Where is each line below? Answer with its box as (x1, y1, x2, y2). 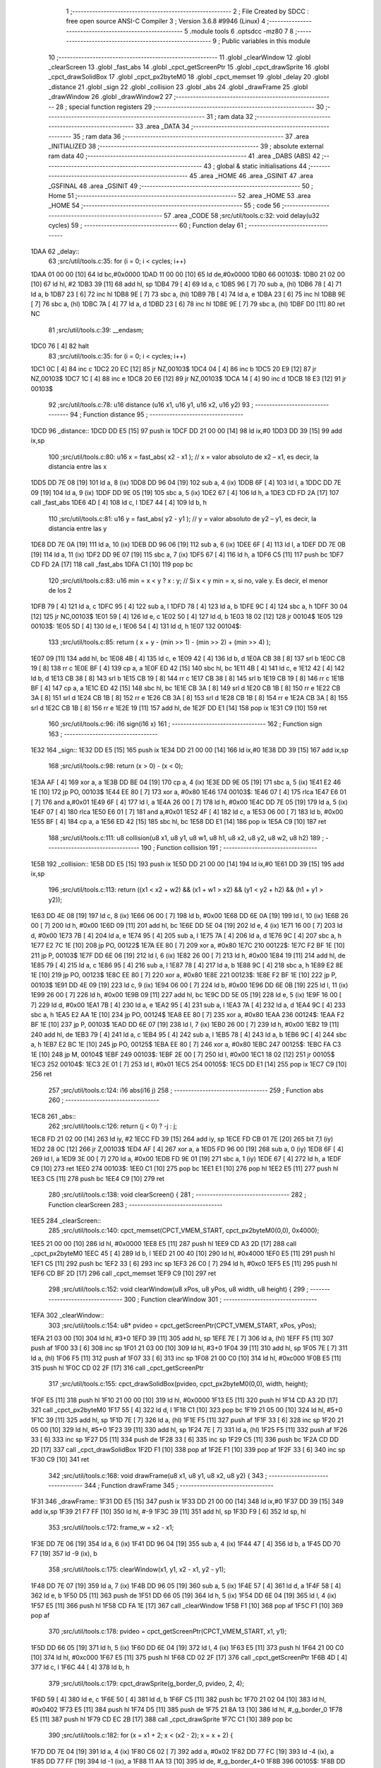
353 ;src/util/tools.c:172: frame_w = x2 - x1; (48, 1523, 174, 1532)
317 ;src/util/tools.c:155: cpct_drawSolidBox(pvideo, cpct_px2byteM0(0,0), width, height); (48, 1380, 308, 1388)
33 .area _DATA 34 (135, 122, 190, 131)
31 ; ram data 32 (206, 112, 253, 120)
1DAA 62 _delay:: (30, 247, 80, 255)
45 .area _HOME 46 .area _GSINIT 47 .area (189, 172, 313, 180)
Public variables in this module (222, 37, 310, 45)
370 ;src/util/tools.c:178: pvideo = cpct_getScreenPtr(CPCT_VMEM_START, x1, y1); (48, 1627, 287, 1636)
